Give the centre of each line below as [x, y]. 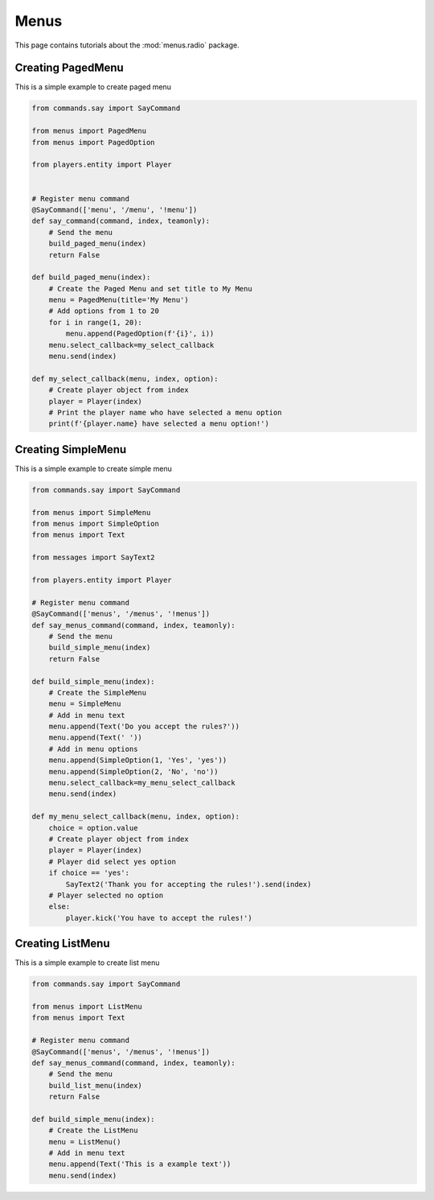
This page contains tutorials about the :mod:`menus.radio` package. [127, 45]
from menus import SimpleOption [96, 524]
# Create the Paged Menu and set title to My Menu [150, 289]
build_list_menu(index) [95, 1085]
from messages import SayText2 [94, 558]
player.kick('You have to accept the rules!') [159, 918]
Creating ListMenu [62, 944]
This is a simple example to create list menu [87, 963]
